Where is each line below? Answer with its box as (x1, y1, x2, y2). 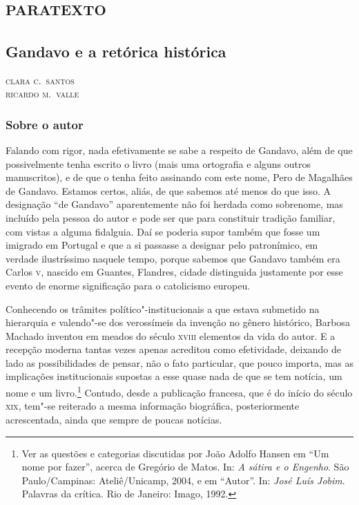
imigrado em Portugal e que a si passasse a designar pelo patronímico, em (6, 238, 318, 252)
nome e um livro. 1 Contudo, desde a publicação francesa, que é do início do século (6, 383, 353, 399)
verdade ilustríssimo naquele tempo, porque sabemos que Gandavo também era (6, 251, 340, 265)
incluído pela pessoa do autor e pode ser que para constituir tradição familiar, (6, 210, 336, 225)
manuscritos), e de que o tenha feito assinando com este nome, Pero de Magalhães (6, 170, 353, 184)
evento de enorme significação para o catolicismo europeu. (6, 278, 251, 292)
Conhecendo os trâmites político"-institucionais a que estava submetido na (6, 301, 320, 316)
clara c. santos (6, 73, 75, 87)
